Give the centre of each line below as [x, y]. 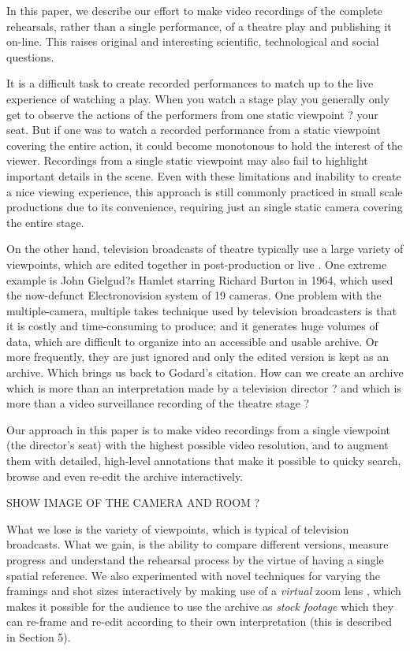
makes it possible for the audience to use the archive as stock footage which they [200, 606]
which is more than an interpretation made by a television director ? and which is [204, 387]
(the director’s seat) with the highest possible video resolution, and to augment [198, 445]
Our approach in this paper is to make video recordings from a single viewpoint [199, 429]
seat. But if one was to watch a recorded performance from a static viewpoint [194, 130]
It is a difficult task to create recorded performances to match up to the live [190, 83]
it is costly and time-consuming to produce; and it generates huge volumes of [192, 326]
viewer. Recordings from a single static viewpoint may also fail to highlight [187, 160]
